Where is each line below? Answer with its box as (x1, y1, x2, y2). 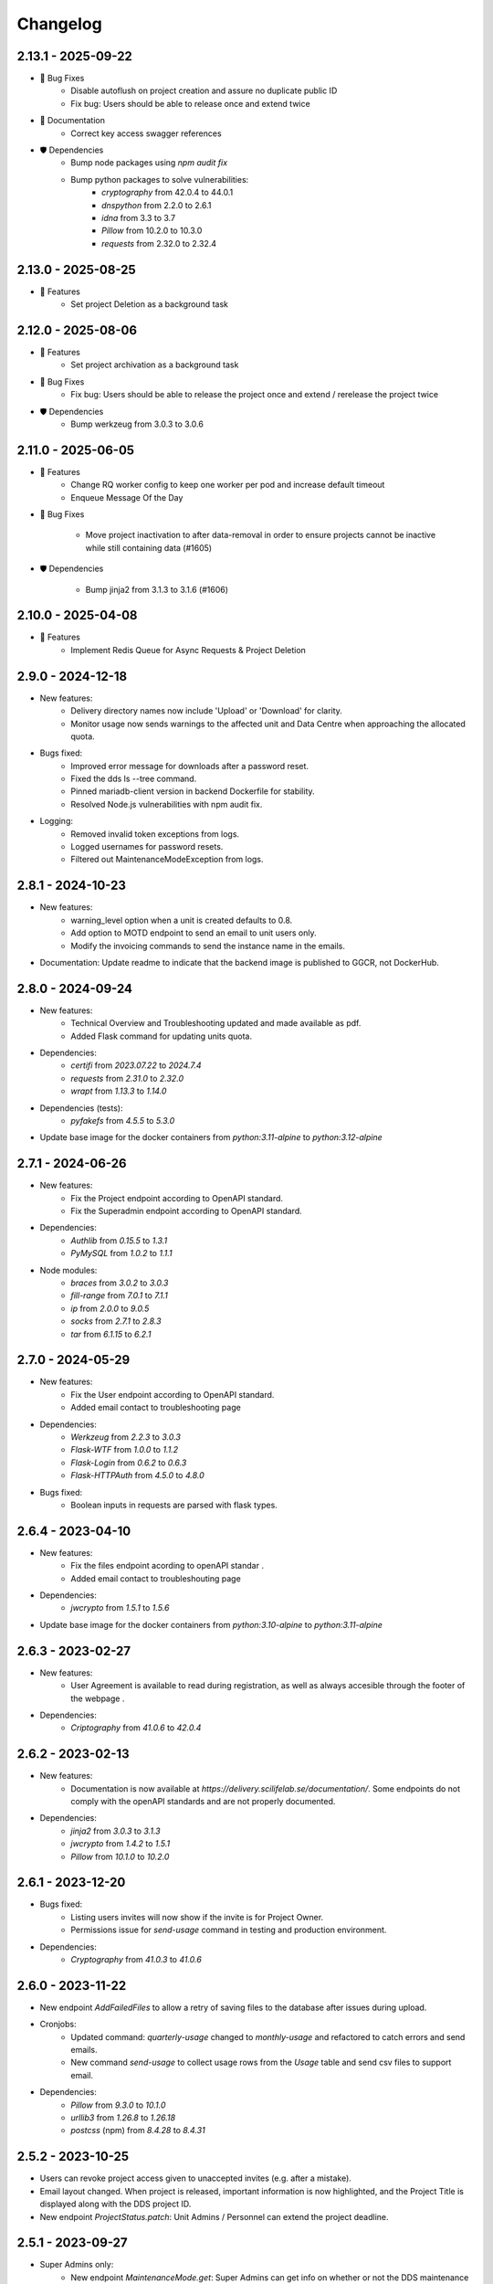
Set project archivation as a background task (70, 359, 239, 370)
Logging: (39, 816, 73, 827)
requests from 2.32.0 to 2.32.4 (101, 238, 217, 248)
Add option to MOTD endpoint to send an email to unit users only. (70, 927, 317, 938)
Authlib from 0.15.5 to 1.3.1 (70, 1234, 168, 1246)
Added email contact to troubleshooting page (70, 1402, 241, 1413)
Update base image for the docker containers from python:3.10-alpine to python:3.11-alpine (39, 1619, 383, 1630)
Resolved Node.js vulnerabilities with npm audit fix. (70, 798, 263, 809)
